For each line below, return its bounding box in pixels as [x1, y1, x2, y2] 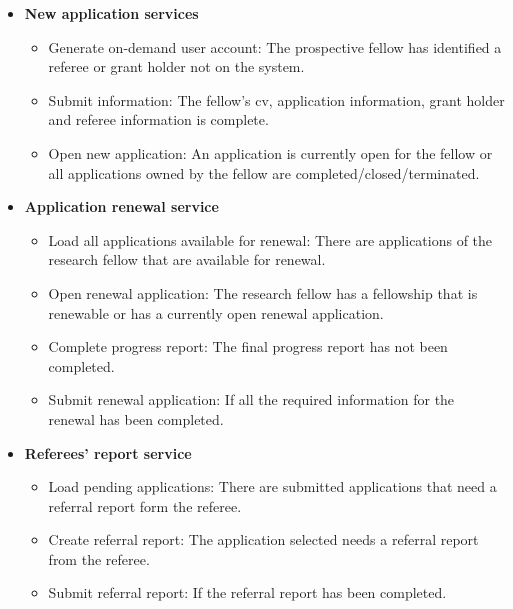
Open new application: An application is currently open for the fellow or [48, 142, 493, 163]
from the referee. [48, 548, 150, 569]
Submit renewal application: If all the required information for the [48, 389, 455, 410]
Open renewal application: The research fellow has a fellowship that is [48, 282, 478, 303]
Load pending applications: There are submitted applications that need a [48, 476, 497, 497]
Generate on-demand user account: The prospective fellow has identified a [48, 36, 502, 57]
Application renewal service [24, 196, 219, 217]
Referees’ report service [24, 442, 192, 463]
